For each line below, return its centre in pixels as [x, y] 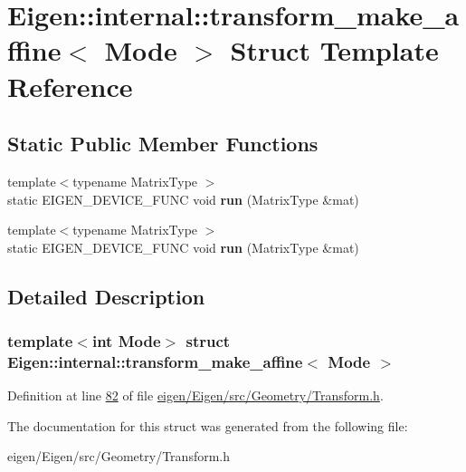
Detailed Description [106, 296]
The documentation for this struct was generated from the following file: [208, 425]
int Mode [126, 341]
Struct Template [334, 50]
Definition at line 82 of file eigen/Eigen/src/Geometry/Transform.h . [195, 395]
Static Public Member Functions [163, 144]
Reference [70, 86]
